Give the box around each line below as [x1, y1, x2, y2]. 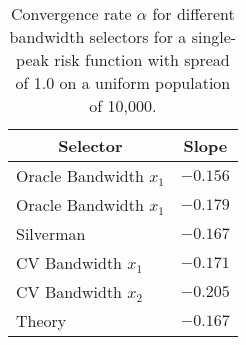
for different [152, 2, 235, 25]
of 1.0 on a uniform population [15, 71, 231, 94]
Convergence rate [10, 2, 132, 25]
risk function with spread [54, 48, 230, 71]
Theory [16, 309, 67, 332]
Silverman [16, 222, 86, 245]
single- [191, 25, 237, 48]
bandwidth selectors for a [9, 25, 187, 48]
